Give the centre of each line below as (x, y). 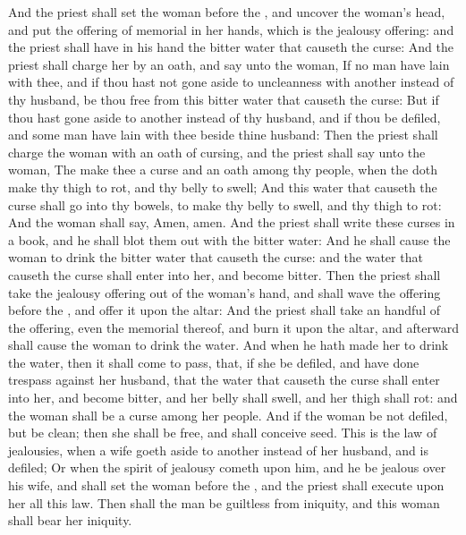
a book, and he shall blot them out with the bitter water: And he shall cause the (229, 239)
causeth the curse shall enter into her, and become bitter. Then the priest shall (225, 274)
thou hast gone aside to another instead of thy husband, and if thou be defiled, (225, 117)
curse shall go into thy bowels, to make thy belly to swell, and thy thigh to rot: (225, 204)
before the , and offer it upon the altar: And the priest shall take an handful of (224, 310)
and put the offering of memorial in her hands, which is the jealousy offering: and (231, 29)
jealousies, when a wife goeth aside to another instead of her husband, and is (218, 450)
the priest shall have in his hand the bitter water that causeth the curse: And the (231, 47)
